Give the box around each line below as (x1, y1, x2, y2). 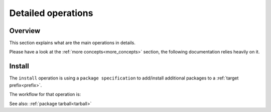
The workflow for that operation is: (9, 91, 81, 97)
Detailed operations (9, 7, 93, 18)
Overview (9, 26, 41, 35)
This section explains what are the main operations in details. (9, 40, 135, 46)
